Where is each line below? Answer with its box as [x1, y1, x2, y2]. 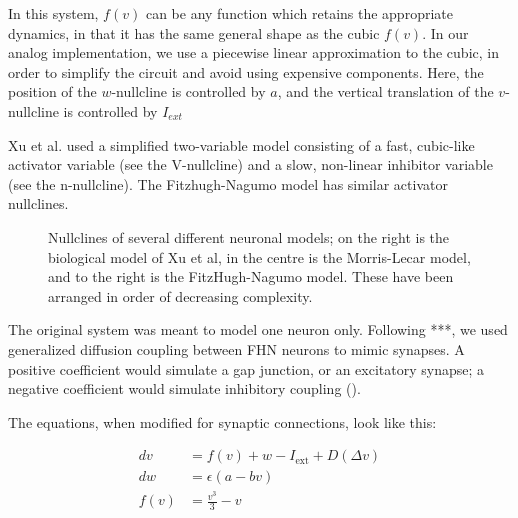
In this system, [8, 3, 99, 23]
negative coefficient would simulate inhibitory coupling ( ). [8, 378, 361, 399]
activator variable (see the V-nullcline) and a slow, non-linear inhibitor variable [8, 154, 493, 175]
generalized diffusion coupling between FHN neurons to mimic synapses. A [8, 338, 465, 359]
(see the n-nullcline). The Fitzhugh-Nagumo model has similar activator [8, 173, 448, 194]
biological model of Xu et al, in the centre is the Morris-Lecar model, [48, 246, 471, 267]
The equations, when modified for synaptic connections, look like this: [8, 411, 437, 432]
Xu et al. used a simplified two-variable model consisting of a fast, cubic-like [8, 134, 475, 155]
